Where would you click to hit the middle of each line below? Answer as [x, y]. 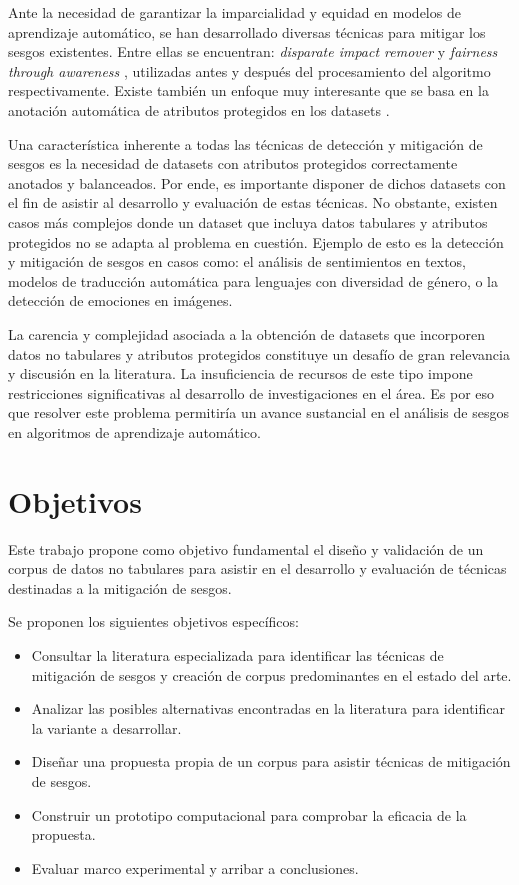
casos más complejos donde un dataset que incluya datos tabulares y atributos [248, 221]
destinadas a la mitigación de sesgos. [120, 587]
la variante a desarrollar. [106, 727]
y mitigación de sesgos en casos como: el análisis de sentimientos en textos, [237, 261]
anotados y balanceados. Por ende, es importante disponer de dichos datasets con [257, 182]
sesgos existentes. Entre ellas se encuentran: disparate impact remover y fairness [253, 51]
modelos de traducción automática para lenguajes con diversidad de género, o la [253, 280]
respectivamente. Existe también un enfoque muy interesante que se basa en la [248, 90]
